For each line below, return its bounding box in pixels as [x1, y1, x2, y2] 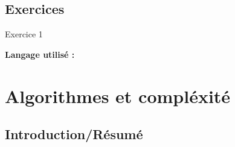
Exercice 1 [5, 28, 43, 40]
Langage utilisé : [5, 48, 75, 60]
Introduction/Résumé [5, 125, 143, 143]
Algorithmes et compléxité [5, 83, 231, 108]
